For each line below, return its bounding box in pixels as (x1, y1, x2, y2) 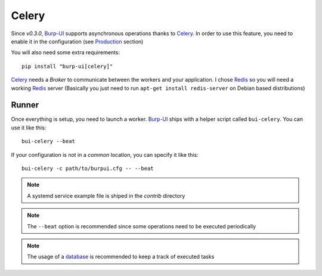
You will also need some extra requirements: (11, 49, 120, 56)
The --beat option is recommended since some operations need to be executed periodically (27, 222, 256, 230)
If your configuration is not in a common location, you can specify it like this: (11, 151, 199, 158)
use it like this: (11, 124, 47, 131)
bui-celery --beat (21, 138, 76, 145)
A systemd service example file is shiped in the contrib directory (27, 192, 185, 199)
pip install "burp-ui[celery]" (21, 63, 113, 70)
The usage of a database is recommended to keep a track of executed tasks (27, 253, 215, 261)
